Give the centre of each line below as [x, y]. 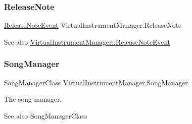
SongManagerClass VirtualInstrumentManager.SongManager [96, 82]
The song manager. [33, 99]
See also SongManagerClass [46, 115]
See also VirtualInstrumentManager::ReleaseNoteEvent [87, 41]
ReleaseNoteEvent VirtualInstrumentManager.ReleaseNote [93, 25]
